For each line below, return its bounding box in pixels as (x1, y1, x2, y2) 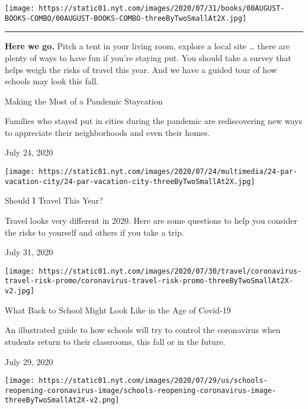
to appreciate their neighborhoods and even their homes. (5, 126, 210, 138)
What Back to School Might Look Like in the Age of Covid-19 (5, 303, 231, 316)
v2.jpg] (5, 287, 35, 296)
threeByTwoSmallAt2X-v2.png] (5, 396, 120, 405)
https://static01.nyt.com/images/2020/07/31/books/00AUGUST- (38, 4, 285, 12)
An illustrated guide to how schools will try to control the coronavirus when (5, 324, 281, 336)
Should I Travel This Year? (5, 194, 103, 207)
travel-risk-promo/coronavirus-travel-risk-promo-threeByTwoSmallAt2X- (5, 277, 293, 286)
